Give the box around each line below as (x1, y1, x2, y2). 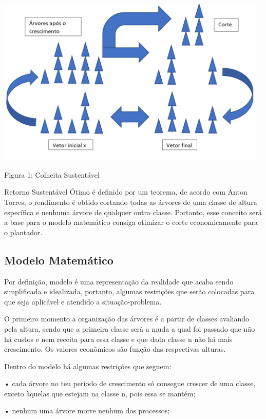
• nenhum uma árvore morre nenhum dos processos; (4, 405, 170, 416)
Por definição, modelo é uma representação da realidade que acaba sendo (4, 276, 234, 287)
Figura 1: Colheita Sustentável (4, 169, 100, 180)
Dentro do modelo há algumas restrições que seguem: (4, 360, 172, 371)
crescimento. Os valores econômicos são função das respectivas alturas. (4, 344, 226, 354)
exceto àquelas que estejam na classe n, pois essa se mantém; (4, 388, 196, 398)
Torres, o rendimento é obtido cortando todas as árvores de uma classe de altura (4, 196, 257, 207)
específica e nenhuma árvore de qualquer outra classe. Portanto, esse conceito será (4, 206, 262, 217)
